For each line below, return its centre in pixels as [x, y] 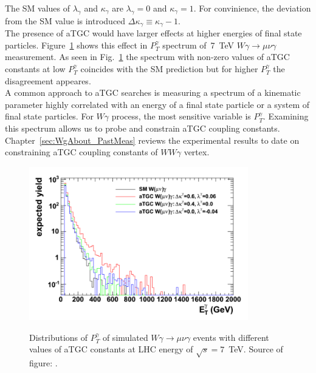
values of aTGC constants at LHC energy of [111, 349]
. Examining [286, 116]
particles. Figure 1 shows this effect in [76, 45]
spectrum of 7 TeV [198, 45]
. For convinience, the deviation [252, 8]
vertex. [197, 152]
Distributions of [59, 337]
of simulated [125, 337]
